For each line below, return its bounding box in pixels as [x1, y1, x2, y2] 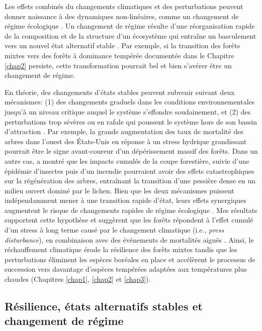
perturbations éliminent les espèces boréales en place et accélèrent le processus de [5, 254, 255, 264]
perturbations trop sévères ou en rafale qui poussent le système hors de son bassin [5, 116, 257, 127]
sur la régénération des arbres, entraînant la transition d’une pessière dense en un [5, 175, 256, 186]
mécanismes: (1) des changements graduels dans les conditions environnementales [5, 96, 255, 107]
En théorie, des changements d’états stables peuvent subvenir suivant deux [5, 86, 235, 97]
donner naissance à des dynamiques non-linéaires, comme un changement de [5, 11, 239, 21]
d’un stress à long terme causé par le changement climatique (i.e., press [5, 225, 224, 235]
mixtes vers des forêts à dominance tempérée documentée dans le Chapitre [5, 50, 234, 60]
